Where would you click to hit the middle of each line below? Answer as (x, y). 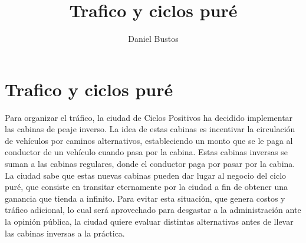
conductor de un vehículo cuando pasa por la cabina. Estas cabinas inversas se (146, 152)
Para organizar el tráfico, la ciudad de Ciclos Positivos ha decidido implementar (149, 117)
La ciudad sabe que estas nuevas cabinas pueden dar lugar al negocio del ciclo (146, 175)
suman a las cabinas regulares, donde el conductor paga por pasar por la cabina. (150, 164)
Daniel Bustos (153, 39)
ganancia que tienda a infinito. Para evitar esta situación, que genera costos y (145, 198)
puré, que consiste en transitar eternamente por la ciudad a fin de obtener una (146, 187)
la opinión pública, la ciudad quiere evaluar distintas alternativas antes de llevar (149, 221)
